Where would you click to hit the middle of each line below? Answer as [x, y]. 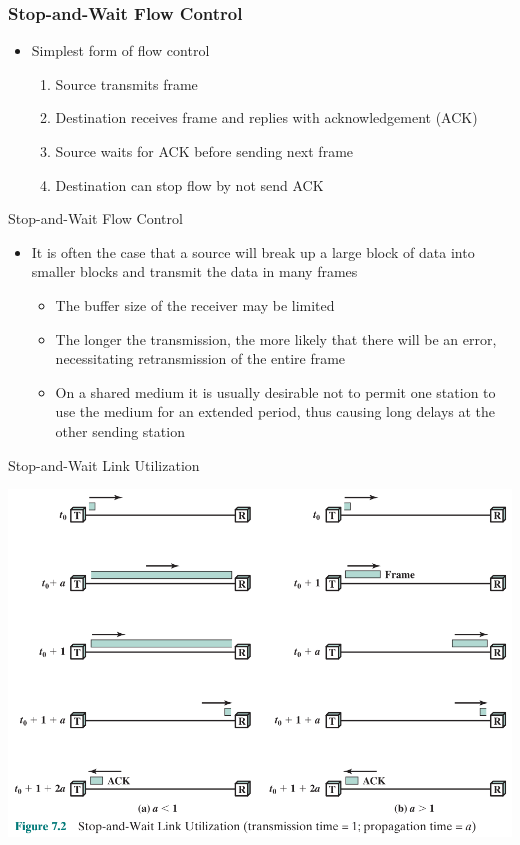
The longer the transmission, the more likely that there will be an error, [276, 338]
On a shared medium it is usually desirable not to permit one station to [275, 391]
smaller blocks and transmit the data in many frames [194, 271]
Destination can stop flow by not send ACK [189, 184]
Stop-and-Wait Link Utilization [104, 464]
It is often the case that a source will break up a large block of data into [253, 251]
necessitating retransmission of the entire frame [200, 358]
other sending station [120, 430]
